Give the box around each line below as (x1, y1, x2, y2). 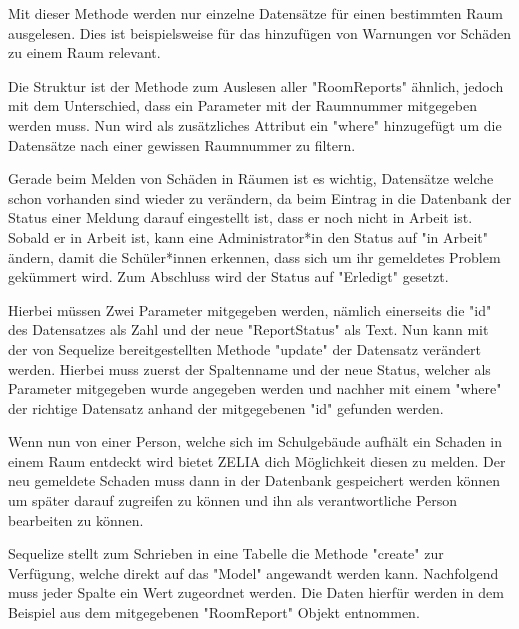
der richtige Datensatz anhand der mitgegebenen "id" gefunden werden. (8, 397, 444, 418)
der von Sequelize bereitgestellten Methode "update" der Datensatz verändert (8, 338, 482, 359)
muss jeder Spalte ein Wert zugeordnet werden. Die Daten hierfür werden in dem (8, 582, 504, 603)
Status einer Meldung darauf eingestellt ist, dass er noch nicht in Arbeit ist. (8, 207, 473, 228)
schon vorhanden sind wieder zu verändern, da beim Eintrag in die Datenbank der (8, 187, 512, 208)
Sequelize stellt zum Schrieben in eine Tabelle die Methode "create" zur (8, 543, 444, 564)
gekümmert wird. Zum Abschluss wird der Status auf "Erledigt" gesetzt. (8, 266, 449, 287)
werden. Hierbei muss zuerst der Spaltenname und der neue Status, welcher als (8, 358, 491, 379)
